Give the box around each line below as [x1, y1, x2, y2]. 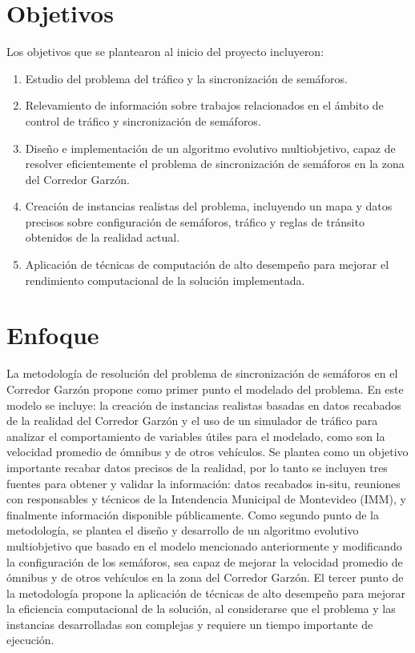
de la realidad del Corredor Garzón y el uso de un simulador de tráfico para [6, 412, 378, 429]
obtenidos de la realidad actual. [25, 229, 180, 246]
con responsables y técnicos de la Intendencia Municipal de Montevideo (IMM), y [6, 491, 406, 507]
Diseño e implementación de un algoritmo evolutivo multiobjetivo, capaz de [25, 139, 396, 156]
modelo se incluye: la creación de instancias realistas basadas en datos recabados [6, 396, 401, 413]
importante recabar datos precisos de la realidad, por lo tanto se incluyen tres [6, 459, 388, 475]
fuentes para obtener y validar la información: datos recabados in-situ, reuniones [6, 475, 401, 491]
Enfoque [6, 318, 99, 351]
